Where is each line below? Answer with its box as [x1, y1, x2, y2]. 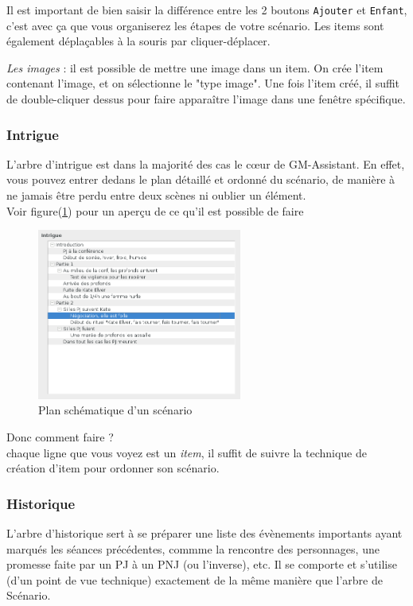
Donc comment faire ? [6, 428, 114, 445]
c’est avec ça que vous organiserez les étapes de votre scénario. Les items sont [6, 17, 384, 33]
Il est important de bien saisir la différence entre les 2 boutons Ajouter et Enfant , [6, 2, 407, 17]
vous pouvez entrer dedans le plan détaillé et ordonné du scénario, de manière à [6, 171, 395, 188]
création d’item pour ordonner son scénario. [6, 460, 220, 476]
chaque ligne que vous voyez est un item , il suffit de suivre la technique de [6, 444, 367, 460]
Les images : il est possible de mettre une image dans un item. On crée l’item [6, 59, 384, 76]
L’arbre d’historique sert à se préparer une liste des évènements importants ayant [6, 524, 403, 541]
